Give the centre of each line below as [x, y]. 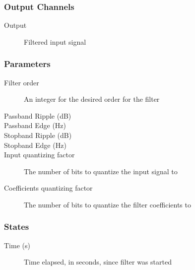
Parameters [27, 64]
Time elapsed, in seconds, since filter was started [98, 262]
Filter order [22, 82]
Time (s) [17, 245]
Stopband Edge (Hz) [35, 145]
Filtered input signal [55, 41]
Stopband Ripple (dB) [38, 135]
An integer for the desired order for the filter [92, 99]
